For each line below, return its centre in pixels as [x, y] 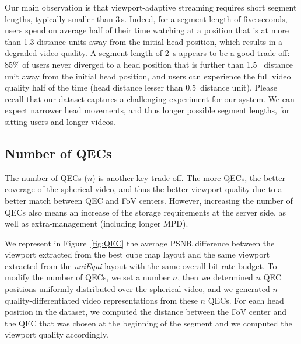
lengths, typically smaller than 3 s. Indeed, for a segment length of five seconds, [146, 18]
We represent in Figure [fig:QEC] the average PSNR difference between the [140, 243]
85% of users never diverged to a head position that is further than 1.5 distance [149, 64]
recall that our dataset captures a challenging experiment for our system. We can [150, 98]
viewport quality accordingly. [57, 334]
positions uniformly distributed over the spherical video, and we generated [137, 289]
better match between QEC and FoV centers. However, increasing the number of [149, 200]
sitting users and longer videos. [60, 121]
